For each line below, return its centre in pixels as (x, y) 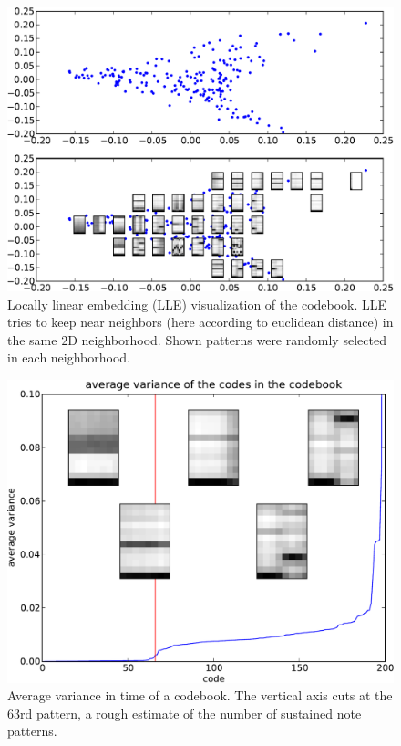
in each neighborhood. (69, 357)
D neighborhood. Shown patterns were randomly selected (227, 339)
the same (32, 339)
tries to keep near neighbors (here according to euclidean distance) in (200, 322)
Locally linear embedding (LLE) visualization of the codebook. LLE (197, 304)
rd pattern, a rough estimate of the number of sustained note (191, 713)
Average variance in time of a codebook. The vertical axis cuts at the (200, 695)
